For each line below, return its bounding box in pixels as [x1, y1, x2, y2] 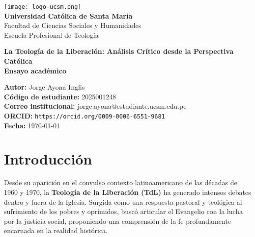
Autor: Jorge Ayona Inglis [4, 82, 85, 92]
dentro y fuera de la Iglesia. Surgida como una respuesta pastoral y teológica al [4, 196, 242, 207]
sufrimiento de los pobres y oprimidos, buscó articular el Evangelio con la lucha [4, 206, 243, 216]
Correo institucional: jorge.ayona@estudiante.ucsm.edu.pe [4, 101, 187, 111]
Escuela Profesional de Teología [4, 29, 99, 40]
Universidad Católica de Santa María [4, 10, 133, 21]
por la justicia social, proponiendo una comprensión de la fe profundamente [4, 215, 231, 226]
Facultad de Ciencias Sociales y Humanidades [4, 20, 142, 30]
